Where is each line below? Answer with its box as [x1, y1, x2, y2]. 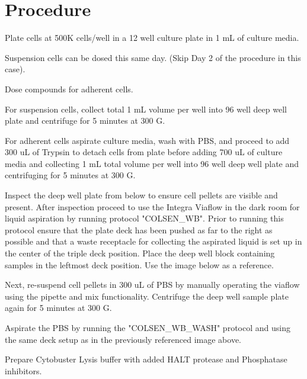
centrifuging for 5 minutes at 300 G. [5, 169, 136, 181]
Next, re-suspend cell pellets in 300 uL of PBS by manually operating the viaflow [5, 278, 300, 291]
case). [5, 63, 25, 75]
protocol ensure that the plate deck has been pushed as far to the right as [5, 223, 273, 236]
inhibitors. [5, 364, 42, 377]
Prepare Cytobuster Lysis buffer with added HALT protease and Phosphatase [5, 353, 287, 365]
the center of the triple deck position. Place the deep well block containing [5, 247, 275, 259]
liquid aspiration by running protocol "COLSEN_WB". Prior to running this [5, 212, 284, 224]
